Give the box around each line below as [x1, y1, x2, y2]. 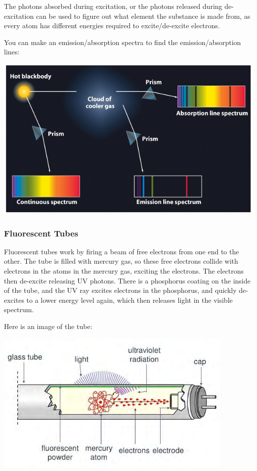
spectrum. [4, 304, 34, 315]
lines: [4, 47, 20, 57]
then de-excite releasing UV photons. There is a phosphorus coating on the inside [4, 275, 251, 285]
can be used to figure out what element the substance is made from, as [36, 10, 251, 21]
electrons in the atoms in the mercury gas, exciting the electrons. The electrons [4, 266, 244, 276]
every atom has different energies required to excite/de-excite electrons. [4, 20, 220, 31]
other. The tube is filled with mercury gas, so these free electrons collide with [4, 256, 238, 266]
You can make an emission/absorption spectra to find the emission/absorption [4, 37, 241, 47]
